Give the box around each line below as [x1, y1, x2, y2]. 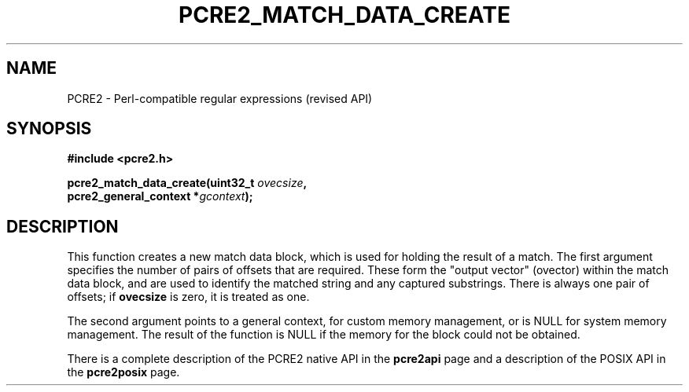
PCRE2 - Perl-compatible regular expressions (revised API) [67, 91, 373, 105]
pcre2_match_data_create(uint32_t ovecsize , [67, 176, 308, 190]
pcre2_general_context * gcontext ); [67, 189, 253, 203]
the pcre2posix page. [67, 365, 180, 379]
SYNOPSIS [6, 119, 92, 139]
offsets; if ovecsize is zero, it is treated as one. [67, 290, 310, 304]
